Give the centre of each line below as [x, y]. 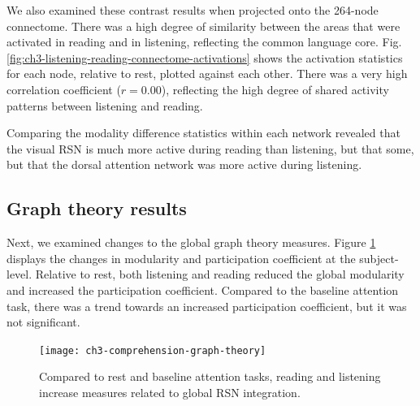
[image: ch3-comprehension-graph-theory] [153, 350]
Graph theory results [97, 208]
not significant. [43, 322]
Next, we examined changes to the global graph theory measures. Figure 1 [191, 242]
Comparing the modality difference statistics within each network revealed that [204, 133]
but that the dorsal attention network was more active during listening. [184, 164]
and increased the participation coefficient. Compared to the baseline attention [203, 289]
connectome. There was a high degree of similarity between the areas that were [204, 26]
